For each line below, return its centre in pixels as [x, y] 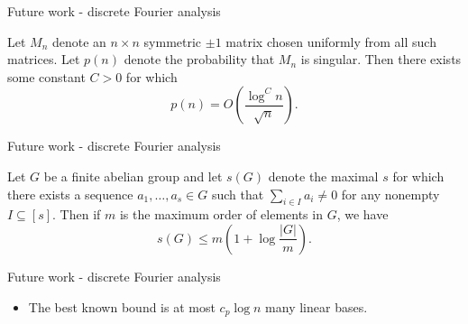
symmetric [173, 41]
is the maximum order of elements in [221, 214]
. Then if [77, 214]
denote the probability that [199, 59]
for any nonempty [390, 194]
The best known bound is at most [122, 306]
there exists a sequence [70, 194]
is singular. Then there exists [381, 59]
